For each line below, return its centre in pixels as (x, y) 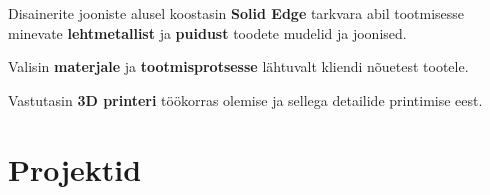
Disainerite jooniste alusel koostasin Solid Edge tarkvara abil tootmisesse (236, 13)
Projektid (75, 168)
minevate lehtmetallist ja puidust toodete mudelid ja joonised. (207, 32)
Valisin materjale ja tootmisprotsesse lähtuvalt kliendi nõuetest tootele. (238, 66)
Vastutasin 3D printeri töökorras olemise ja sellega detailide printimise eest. (245, 99)
